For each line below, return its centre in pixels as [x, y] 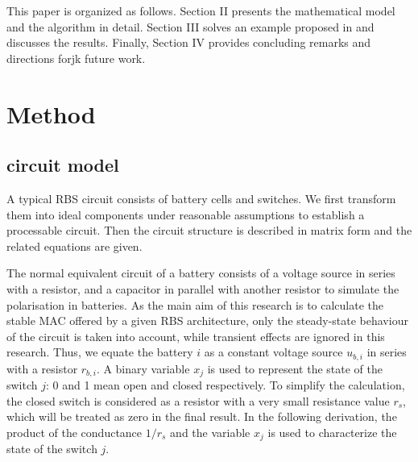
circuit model [63, 165]
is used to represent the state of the [295, 368]
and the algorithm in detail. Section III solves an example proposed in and [190, 26]
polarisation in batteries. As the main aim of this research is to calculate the [195, 304]
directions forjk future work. [76, 58]
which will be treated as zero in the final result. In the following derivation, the [202, 416]
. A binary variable [143, 368]
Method [51, 113]
